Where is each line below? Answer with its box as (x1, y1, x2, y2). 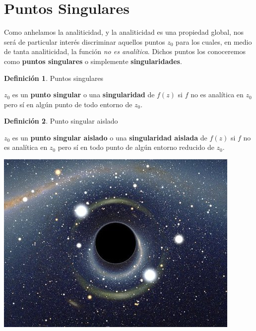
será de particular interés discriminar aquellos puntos (4, 36, 165, 47)
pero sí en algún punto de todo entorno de (4, 99, 132, 109)
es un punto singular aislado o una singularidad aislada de (12, 132, 207, 142)
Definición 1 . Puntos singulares (4, 72, 104, 83)
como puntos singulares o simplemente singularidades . (4, 56, 182, 66)
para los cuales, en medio (176, 36, 252, 47)
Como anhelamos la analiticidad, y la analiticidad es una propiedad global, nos (4, 27, 244, 37)
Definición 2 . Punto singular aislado (4, 116, 118, 126)
